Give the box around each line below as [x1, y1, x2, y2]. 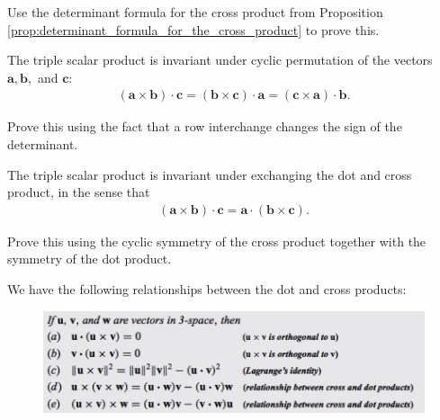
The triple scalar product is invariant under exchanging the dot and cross [7, 165, 412, 183]
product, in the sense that [7, 183, 150, 201]
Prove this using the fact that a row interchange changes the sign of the [7, 117, 402, 136]
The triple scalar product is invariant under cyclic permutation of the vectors [7, 50, 433, 69]
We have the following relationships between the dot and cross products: [7, 280, 407, 298]
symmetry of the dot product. [7, 249, 172, 268]
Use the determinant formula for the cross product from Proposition [7, 3, 383, 21]
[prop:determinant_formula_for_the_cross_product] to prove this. [7, 20, 380, 39]
